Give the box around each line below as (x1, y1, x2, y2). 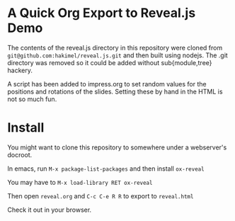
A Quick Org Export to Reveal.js (7, 5, 196, 21)
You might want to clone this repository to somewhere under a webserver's (7, 143, 227, 152)
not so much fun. (7, 94, 57, 103)
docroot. (7, 150, 33, 159)
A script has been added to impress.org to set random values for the (7, 79, 207, 88)
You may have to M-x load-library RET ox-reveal (7, 178, 153, 186)
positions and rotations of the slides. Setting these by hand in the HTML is (7, 87, 223, 96)
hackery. (7, 66, 33, 74)
